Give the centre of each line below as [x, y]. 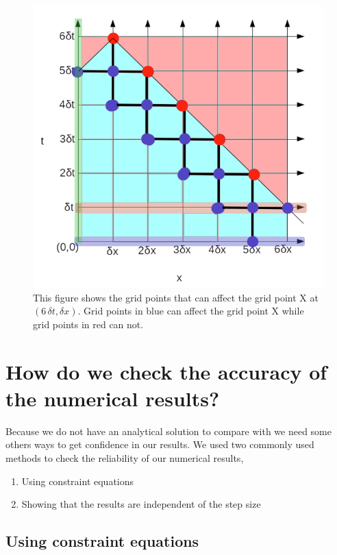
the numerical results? [113, 398]
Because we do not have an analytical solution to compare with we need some [168, 431]
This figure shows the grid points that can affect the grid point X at [176, 297]
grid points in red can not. [88, 324]
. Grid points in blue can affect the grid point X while [191, 311]
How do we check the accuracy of [166, 371]
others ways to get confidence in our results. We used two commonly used [160, 444]
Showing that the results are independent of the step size [141, 504]
